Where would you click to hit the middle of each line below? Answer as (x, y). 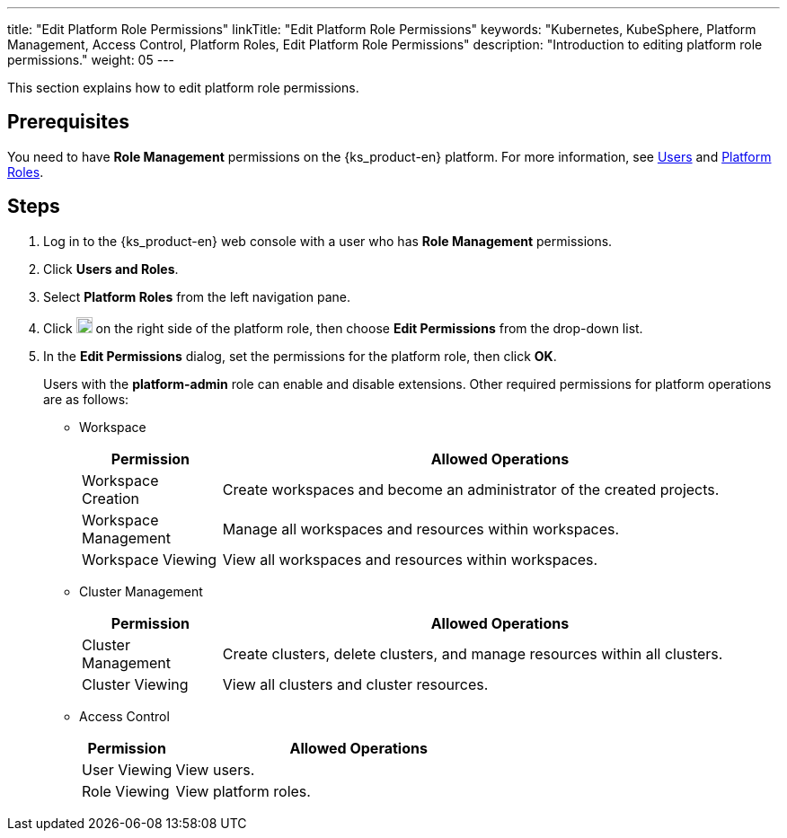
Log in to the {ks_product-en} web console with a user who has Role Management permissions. (328, 241)
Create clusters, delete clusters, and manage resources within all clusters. (473, 653)
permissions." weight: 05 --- (91, 60)
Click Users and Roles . (111, 269)
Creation (111, 498)
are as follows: (86, 399)
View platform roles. (243, 791)
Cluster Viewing (135, 684)
